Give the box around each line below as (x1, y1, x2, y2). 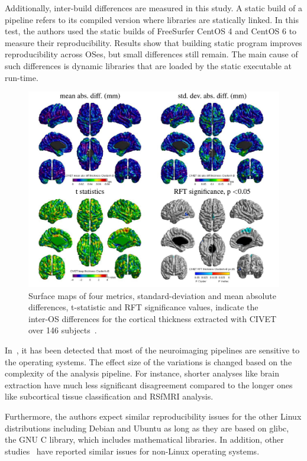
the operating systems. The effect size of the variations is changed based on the (5, 355, 292, 368)
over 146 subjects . (28, 324, 97, 336)
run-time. (5, 71, 38, 83)
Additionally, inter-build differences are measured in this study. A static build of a (5, 2, 303, 14)
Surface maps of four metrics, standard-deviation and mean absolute (28, 289, 276, 301)
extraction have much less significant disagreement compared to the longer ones (5, 378, 293, 391)
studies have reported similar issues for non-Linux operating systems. (5, 444, 260, 457)
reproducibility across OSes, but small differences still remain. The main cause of (5, 48, 298, 60)
